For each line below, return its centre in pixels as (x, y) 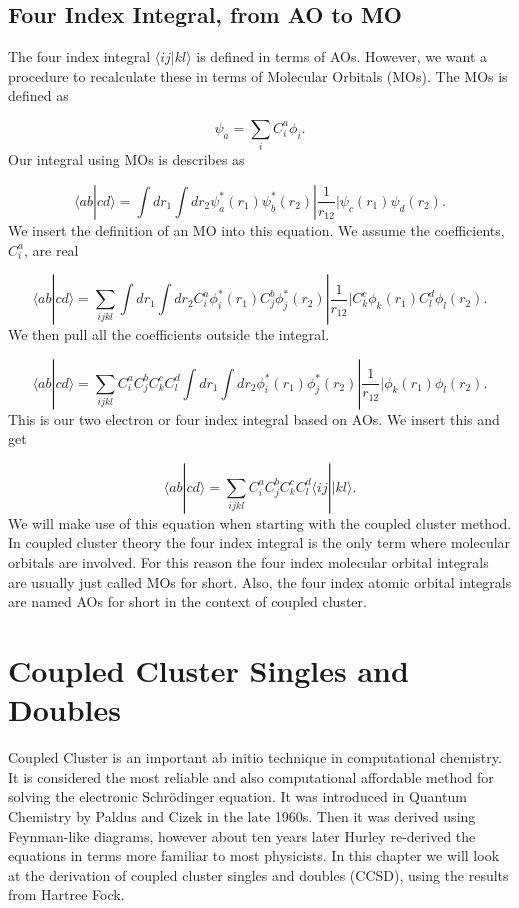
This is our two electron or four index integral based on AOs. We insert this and (254, 418)
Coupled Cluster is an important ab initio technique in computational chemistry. (255, 757)
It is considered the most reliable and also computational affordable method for (251, 776)
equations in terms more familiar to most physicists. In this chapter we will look (254, 855)
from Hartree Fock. (66, 894)
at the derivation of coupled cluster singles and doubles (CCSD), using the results (258, 874)
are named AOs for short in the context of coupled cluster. (187, 601)
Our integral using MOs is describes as (126, 159)
